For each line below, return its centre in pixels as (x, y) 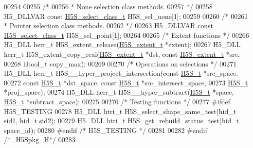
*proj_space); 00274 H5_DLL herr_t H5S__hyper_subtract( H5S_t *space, (119, 92)
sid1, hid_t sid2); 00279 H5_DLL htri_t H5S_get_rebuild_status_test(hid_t (122, 121)
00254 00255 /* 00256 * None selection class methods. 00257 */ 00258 (108, 6)
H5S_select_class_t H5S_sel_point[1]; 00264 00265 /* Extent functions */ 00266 (126, 35)
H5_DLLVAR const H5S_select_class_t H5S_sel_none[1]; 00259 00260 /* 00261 (126, 16)
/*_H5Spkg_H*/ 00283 (40, 140)
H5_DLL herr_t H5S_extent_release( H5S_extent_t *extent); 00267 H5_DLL (122, 44)
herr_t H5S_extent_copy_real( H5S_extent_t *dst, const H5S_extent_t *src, (122, 54)
